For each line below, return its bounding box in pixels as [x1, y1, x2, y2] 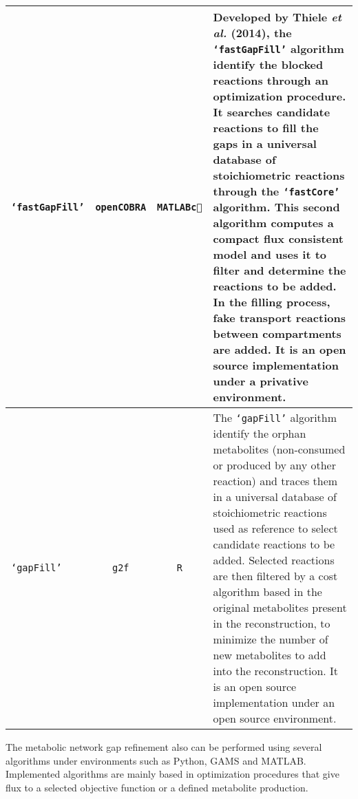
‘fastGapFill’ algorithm [213, 41, 344, 56]
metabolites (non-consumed [213, 441, 346, 457]
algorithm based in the [213, 584, 322, 599]
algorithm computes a [213, 215, 334, 231]
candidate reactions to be [213, 536, 335, 552]
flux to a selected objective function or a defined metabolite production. [6, 780, 308, 794]
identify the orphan [213, 425, 306, 441]
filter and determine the [213, 262, 346, 278]
